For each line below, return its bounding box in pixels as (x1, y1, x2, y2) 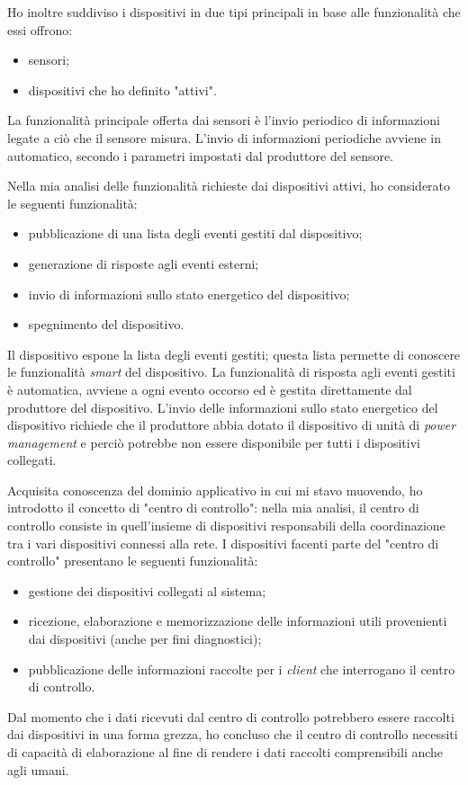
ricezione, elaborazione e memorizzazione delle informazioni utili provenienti (28, 611, 447, 630)
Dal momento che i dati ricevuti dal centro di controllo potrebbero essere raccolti (7, 707, 454, 726)
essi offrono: (7, 20, 73, 39)
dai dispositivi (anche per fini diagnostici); (28, 629, 262, 648)
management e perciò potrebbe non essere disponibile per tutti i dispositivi (7, 433, 420, 451)
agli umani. (7, 760, 69, 779)
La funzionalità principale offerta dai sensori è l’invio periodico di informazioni (7, 111, 440, 129)
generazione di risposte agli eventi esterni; (28, 254, 259, 272)
